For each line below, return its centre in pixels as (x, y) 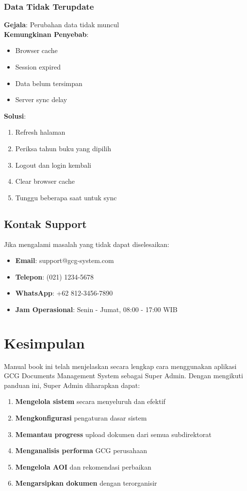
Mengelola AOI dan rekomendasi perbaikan (83, 466)
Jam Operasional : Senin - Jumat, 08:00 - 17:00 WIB (96, 309)
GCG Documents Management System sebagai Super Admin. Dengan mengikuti (123, 376)
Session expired (38, 67)
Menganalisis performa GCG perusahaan (81, 450)
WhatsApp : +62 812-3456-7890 (64, 293)
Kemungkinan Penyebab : (46, 34)
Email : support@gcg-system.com (65, 260)
